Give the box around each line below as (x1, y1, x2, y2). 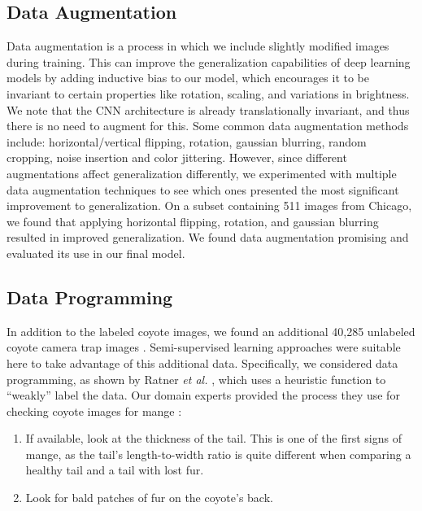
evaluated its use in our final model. (7, 244, 185, 261)
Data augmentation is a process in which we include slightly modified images (7, 37, 389, 55)
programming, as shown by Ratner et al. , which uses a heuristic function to (7, 370, 386, 387)
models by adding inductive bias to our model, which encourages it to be (7, 69, 369, 86)
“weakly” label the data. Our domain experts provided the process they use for (7, 387, 400, 404)
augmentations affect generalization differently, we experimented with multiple (7, 164, 397, 181)
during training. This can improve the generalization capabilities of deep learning (7, 53, 411, 70)
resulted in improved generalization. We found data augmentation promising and (7, 229, 409, 246)
